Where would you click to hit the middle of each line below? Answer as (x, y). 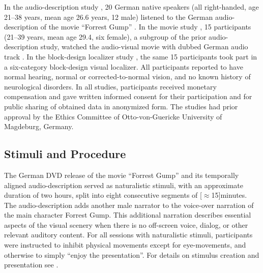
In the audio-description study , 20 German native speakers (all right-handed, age (131, 7)
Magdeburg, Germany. (39, 126)
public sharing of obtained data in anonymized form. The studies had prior (121, 106)
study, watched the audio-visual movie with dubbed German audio (144, 47)
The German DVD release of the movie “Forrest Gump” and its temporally (122, 175)
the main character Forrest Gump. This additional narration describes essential (128, 215)
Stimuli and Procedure (65, 154)
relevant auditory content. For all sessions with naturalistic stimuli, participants (128, 235)
